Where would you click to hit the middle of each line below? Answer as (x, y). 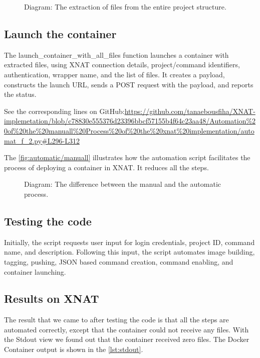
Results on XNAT (52, 299)
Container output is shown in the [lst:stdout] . (74, 349)
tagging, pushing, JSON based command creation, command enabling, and (119, 261)
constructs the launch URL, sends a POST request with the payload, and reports (129, 84)
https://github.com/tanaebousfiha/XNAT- (190, 111)
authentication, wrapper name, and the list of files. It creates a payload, (114, 74)
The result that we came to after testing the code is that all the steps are (116, 320)
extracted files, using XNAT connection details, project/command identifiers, (122, 65)
